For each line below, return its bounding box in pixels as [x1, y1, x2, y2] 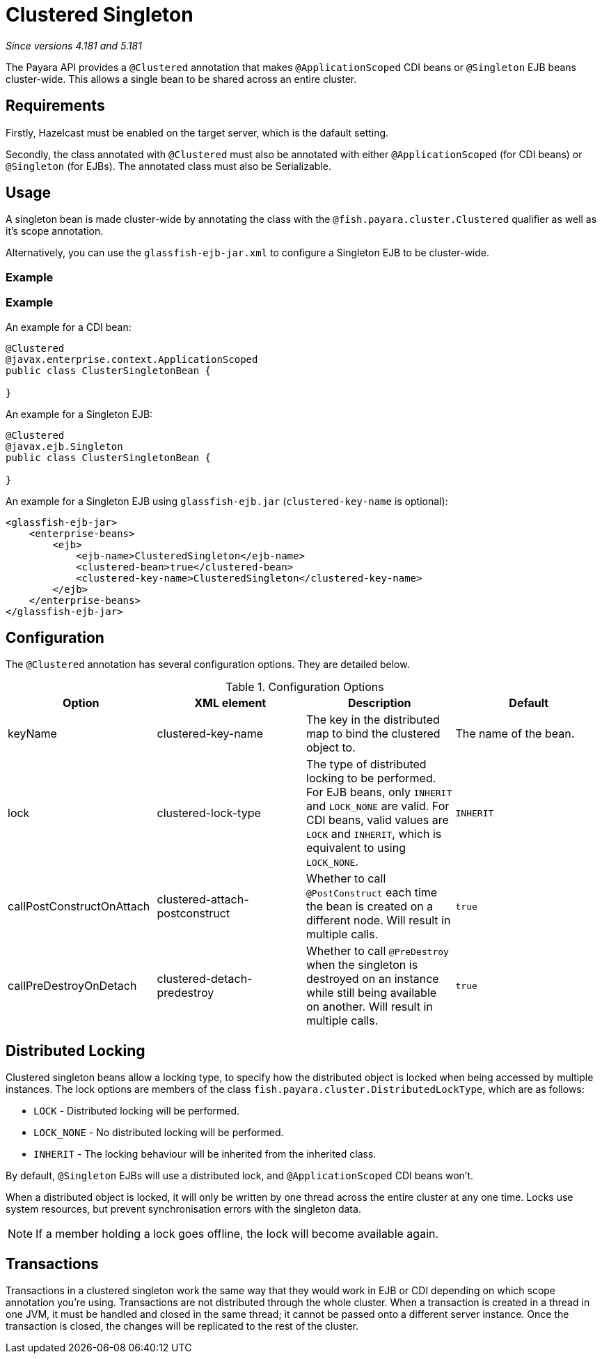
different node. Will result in [306, 913, 451, 928]
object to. [306, 740, 356, 755]
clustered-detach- [157, 972, 253, 986]
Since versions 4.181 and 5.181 [6, 39, 142, 52]
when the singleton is [306, 958, 418, 972]
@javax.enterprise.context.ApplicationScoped [6, 353, 258, 365]
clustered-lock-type [157, 806, 261, 821]
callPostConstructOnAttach [8, 899, 150, 914]
